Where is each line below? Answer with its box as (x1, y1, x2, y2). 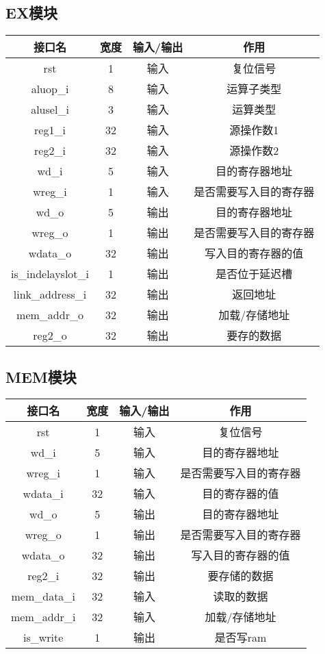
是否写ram (214, 629, 267, 646)
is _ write (23, 629, 64, 645)
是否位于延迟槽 (216, 266, 293, 282)
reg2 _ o (33, 327, 67, 343)
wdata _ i (23, 485, 64, 501)
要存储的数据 (207, 568, 274, 584)
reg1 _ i (34, 121, 66, 138)
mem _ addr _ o (16, 306, 83, 323)
